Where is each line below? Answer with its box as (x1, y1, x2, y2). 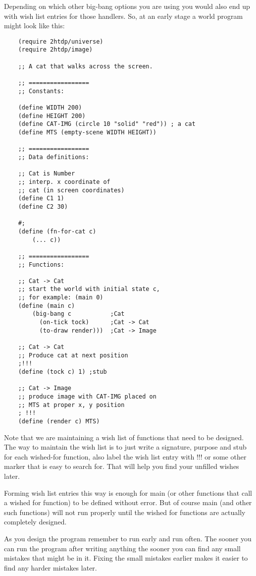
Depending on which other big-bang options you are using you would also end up (4, 1, 250, 11)
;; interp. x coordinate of (18, 178, 110, 185)
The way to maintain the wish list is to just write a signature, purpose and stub (4, 442, 247, 452)
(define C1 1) (18, 195, 64, 202)
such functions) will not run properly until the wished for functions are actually (4, 507, 246, 517)
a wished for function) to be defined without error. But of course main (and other (4, 497, 252, 508)
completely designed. (4, 517, 67, 527)
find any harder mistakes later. (4, 562, 97, 573)
